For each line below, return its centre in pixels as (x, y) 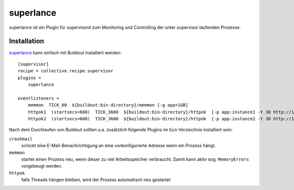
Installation (26, 41)
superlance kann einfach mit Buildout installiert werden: (65, 53)
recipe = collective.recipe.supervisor (66, 71)
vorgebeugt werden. (42, 166)
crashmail (21, 139)
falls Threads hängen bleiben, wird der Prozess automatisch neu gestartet (96, 180)
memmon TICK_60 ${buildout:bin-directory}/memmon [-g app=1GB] (108, 105)
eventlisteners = (38, 98)
